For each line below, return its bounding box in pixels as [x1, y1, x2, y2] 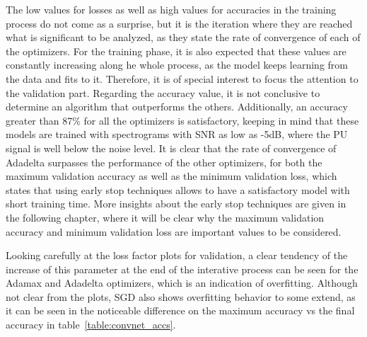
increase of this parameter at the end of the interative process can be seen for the [6, 261, 359, 276]
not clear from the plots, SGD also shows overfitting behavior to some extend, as [6, 289, 356, 304]
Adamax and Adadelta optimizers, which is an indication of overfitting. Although [6, 275, 358, 290]
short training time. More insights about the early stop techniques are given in [6, 196, 346, 211]
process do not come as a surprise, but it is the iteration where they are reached [6, 16, 353, 30]
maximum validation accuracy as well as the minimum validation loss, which [6, 168, 337, 183]
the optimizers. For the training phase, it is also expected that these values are [6, 43, 346, 58]
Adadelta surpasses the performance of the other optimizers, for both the [6, 154, 322, 169]
